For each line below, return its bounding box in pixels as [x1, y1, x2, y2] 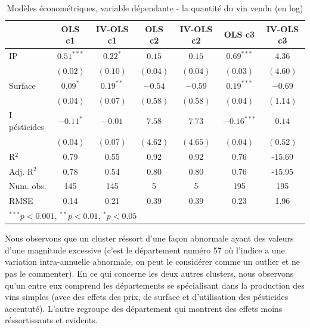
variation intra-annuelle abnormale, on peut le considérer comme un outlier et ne [5, 255, 300, 268]
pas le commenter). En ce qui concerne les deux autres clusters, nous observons [5, 267, 294, 279]
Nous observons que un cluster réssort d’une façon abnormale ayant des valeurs [5, 232, 294, 245]
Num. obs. [9, 180, 46, 192]
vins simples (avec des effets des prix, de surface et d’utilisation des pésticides [5, 290, 289, 303]
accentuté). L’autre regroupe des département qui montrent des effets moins [5, 302, 283, 314]
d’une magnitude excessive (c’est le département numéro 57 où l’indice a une [5, 243, 285, 256]
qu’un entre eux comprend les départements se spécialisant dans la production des [5, 279, 305, 291]
